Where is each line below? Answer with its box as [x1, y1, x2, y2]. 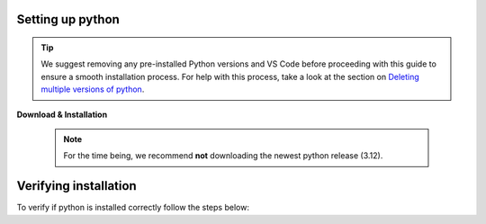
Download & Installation [16, 109, 108, 120]
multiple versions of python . [40, 84, 145, 94]
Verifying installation [16, 178, 137, 193]
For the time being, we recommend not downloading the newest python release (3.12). [63, 150, 383, 161]
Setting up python [16, 12, 121, 27]
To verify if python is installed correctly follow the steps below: [16, 202, 249, 213]
